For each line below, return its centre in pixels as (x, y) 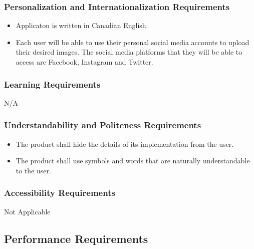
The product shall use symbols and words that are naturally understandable (133, 161)
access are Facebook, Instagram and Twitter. (84, 62)
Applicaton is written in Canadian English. (82, 25)
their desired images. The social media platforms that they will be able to (129, 52)
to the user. (33, 170)
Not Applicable (27, 211)
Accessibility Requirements (60, 193)
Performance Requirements (76, 238)
